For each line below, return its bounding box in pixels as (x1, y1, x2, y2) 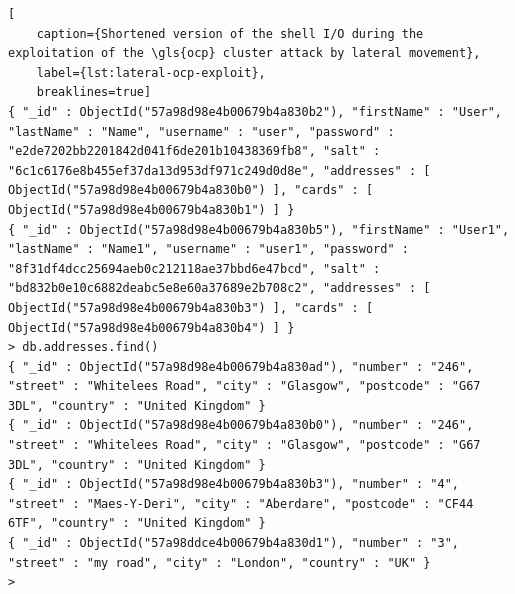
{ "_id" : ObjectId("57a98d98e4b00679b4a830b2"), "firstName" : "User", (8, 104, 502, 119)
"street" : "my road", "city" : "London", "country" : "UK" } (8, 555, 431, 570)
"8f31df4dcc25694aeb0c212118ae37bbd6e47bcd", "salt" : (8, 261, 381, 276)
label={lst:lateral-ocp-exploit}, (36, 65, 266, 80)
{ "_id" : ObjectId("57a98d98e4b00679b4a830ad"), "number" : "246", (8, 359, 474, 374)
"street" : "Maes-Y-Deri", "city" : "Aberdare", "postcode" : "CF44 (8, 496, 474, 511)
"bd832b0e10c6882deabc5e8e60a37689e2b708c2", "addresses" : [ (8, 281, 431, 296)
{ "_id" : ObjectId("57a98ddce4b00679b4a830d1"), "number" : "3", (8, 536, 460, 551)
